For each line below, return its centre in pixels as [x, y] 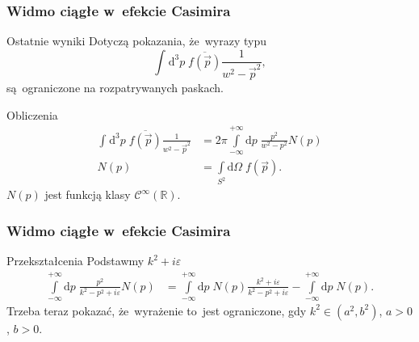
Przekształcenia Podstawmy [75, 261]
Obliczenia [32, 114]
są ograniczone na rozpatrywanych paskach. [115, 87]
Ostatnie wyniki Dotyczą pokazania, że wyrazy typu [136, 41]
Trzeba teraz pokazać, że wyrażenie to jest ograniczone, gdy [157, 310]
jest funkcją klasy [88, 194]
